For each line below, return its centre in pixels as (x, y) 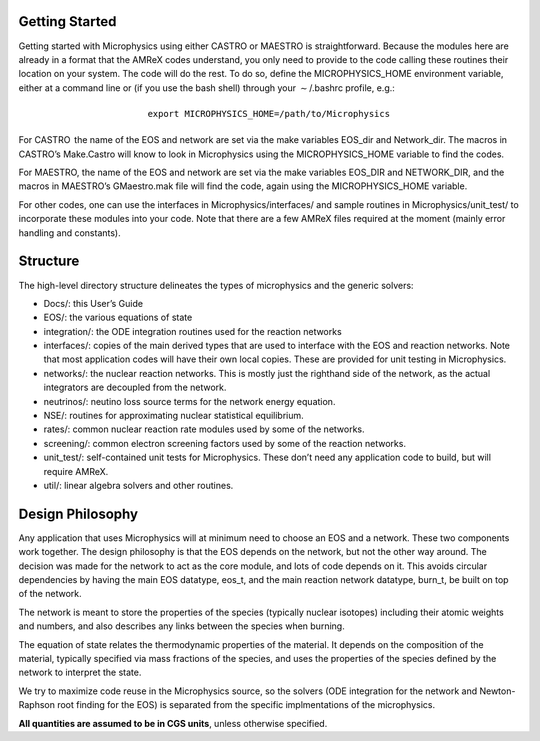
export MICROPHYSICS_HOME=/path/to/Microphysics (268, 113)
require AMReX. (76, 471)
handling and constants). (70, 232)
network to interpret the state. (80, 672)
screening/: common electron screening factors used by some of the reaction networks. (225, 443)
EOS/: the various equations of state (118, 317)
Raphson (36, 705)
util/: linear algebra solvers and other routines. (138, 485)
